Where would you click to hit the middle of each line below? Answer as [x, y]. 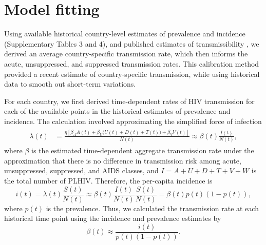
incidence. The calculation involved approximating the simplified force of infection [133, 121]
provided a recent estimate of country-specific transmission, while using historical [132, 74]
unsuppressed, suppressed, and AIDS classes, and [81, 170]
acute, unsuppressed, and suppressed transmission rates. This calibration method [132, 63]
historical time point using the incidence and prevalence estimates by [113, 218]
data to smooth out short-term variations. [70, 84]
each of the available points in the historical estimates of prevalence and [117, 111]
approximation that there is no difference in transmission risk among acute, [123, 160]
